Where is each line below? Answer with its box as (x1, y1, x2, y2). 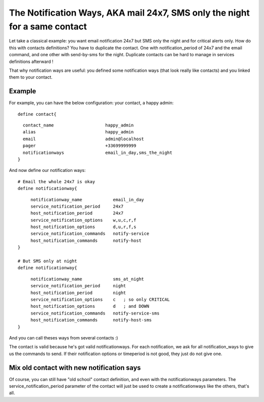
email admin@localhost (22, 136, 144, 142)
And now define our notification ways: (9, 168, 86, 173)
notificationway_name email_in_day (30, 197, 144, 202)
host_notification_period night (30, 290, 127, 296)
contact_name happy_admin (22, 122, 134, 128)
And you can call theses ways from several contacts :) (9, 335, 118, 340)
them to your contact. (9, 74, 53, 80)
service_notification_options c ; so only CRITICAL (30, 296, 170, 302)
